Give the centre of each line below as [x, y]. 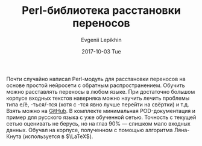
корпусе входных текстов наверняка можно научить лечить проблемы [98, 98]
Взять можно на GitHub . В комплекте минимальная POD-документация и [101, 111]
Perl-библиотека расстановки [101, 11]
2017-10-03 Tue [101, 51]
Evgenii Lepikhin [101, 40]
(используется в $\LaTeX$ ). [58, 136]
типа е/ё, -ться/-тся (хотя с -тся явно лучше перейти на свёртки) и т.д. [98, 104]
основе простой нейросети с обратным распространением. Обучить [96, 85]
